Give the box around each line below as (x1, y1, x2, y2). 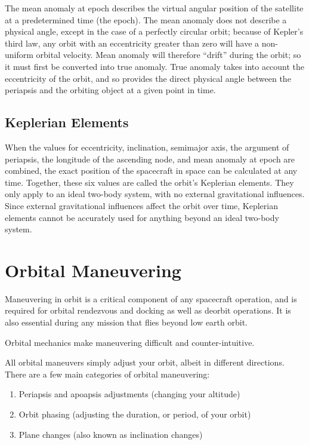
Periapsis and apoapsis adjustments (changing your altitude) (18, 388, 240, 400)
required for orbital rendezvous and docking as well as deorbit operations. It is (5, 304, 291, 317)
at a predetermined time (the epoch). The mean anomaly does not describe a (5, 13, 287, 26)
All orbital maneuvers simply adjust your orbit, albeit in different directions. (5, 356, 285, 369)
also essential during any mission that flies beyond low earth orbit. (5, 316, 248, 329)
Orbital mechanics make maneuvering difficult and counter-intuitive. (5, 336, 255, 348)
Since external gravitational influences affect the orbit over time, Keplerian (5, 199, 278, 211)
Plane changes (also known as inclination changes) (18, 428, 203, 440)
